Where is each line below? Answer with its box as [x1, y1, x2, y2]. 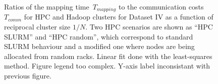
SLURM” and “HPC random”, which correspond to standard [4, 31, 193, 41]
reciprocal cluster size [4, 21, 71, 32]
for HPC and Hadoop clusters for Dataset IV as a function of [24, 11, 213, 22]
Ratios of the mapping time [4, 1, 89, 11]
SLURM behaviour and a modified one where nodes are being [4, 41, 195, 51]
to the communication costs [118, 1, 204, 11]
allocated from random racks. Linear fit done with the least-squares [4, 50, 212, 61]
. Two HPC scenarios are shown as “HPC [85, 21, 213, 32]
